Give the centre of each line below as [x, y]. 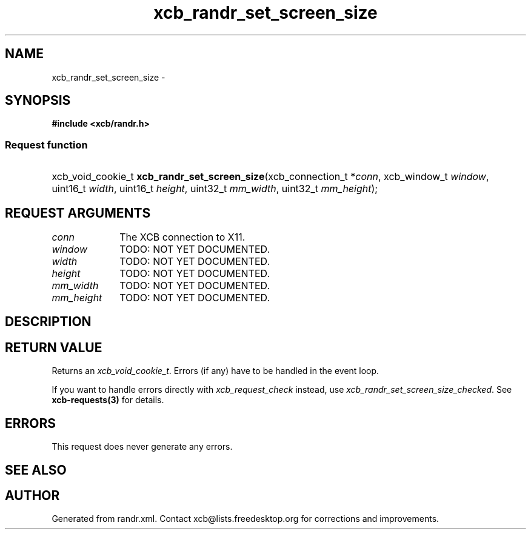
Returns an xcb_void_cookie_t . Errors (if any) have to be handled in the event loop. [215, 371]
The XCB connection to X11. [182, 237]
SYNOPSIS [38, 101]
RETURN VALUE [54, 347]
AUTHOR [32, 495]
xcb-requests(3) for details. [108, 400]
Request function [46, 145]
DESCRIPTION [48, 322]
